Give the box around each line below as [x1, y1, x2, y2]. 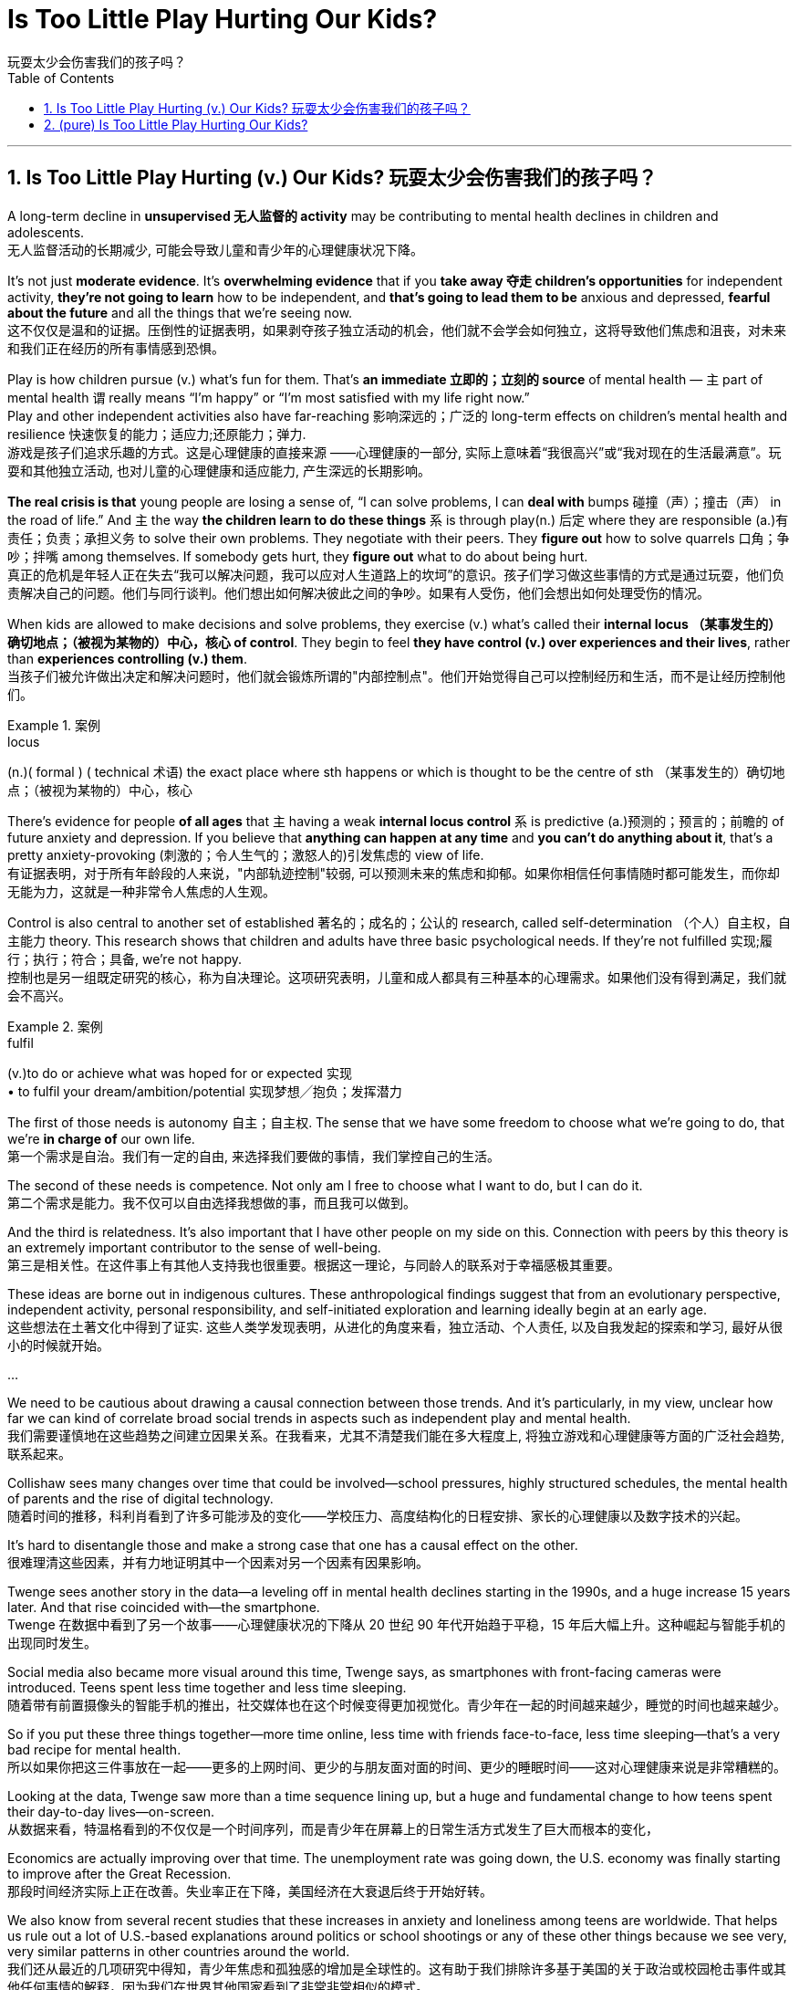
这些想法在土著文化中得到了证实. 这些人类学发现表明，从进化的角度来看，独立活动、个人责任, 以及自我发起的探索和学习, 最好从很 [7, 1318, 783, 1335]
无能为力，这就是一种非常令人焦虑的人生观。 [7, 883, 275, 899]
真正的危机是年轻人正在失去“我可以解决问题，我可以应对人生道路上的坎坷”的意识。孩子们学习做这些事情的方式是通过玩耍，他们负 [7, 566, 785, 582]
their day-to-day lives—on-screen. [7, 1803, 215, 1819]
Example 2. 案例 [7, 1018, 103, 1034]
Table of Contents [7, 69, 115, 86]
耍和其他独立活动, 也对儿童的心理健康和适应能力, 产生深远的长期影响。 [7, 462, 431, 478]
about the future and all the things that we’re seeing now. [7, 304, 353, 320]
